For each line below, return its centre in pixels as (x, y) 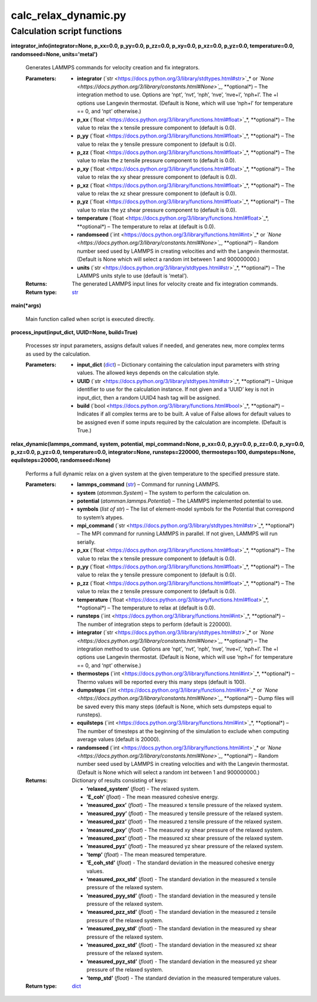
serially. (87, 542)
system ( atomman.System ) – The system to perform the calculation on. (164, 492)
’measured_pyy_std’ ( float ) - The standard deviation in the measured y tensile (181, 896)
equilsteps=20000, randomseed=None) (61, 460)
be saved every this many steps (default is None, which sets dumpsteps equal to (175, 706)
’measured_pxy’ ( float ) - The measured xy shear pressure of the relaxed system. (185, 830)
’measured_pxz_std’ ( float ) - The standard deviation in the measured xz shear (182, 945)
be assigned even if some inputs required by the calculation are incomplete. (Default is (182, 422)
